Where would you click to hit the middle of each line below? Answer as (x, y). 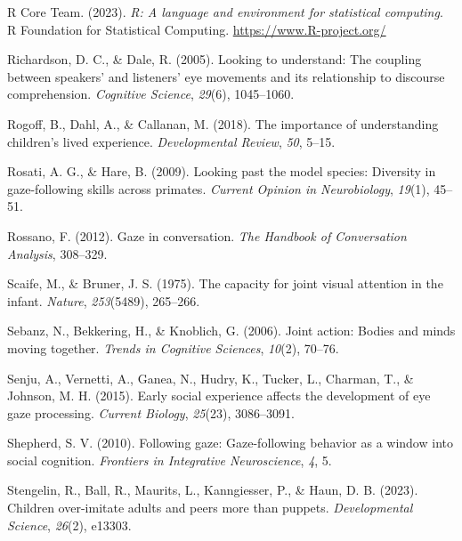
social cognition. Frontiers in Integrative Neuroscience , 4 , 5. (170, 460)
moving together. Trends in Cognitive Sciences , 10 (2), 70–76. (173, 347)
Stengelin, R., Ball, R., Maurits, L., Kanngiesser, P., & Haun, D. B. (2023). (213, 490)
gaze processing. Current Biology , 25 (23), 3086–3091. (151, 412)
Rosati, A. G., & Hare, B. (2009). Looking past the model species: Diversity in (222, 171)
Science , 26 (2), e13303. (69, 525)
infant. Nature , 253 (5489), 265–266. (104, 300)
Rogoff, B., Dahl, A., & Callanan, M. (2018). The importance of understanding (223, 123)
